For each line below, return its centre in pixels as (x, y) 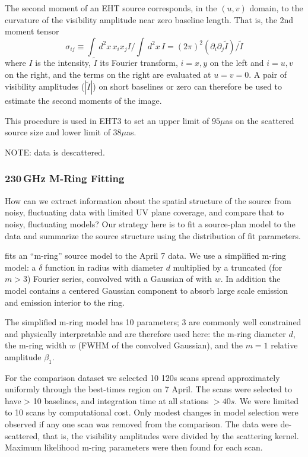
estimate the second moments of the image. (83, 101)
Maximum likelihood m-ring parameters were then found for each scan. (134, 447)
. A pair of (268, 74)
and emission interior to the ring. (65, 302)
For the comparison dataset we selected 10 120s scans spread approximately (142, 377)
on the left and (237, 62)
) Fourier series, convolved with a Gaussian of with (120, 279)
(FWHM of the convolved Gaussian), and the (160, 345)
